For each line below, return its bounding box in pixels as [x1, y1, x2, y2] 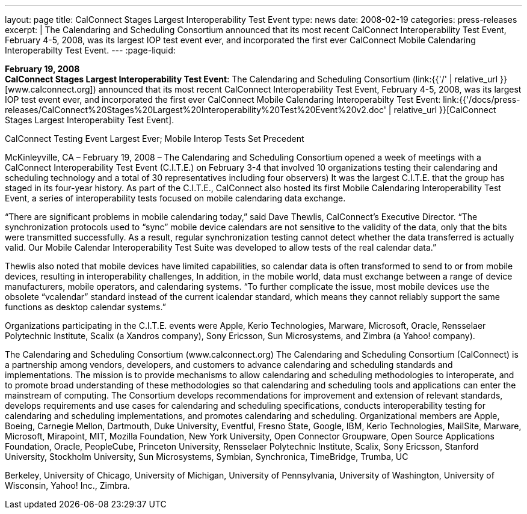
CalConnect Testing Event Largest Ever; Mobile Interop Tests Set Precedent [5, 133, 304, 144]
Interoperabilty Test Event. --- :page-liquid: [5, 45, 176, 55]
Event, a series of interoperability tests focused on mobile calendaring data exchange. [5, 193, 346, 203]
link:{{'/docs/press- [443, 94, 520, 105]
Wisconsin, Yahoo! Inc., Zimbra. [5, 480, 130, 491]
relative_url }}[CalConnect [393, 105, 496, 115]
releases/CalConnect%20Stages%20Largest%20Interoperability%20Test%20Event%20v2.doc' [5, 105, 386, 115]
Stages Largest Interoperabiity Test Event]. [5, 115, 174, 125]
